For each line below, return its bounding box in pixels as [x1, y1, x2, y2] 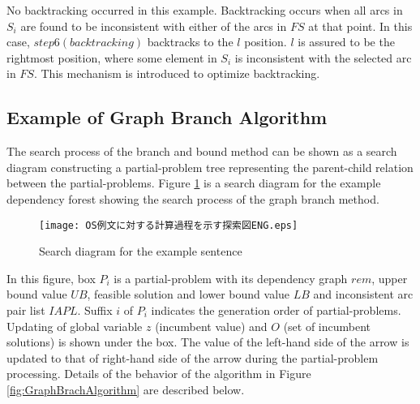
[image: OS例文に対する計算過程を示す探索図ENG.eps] [39, 219, 298, 231]
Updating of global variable [6, 317, 143, 334]
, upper [371, 269, 408, 286]
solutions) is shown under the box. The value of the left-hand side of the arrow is [6, 333, 409, 350]
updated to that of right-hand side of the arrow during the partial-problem [6, 349, 379, 366]
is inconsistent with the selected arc [234, 49, 412, 66]
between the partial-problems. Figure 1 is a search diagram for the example [6, 174, 381, 191]
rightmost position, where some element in [6, 49, 217, 66]
